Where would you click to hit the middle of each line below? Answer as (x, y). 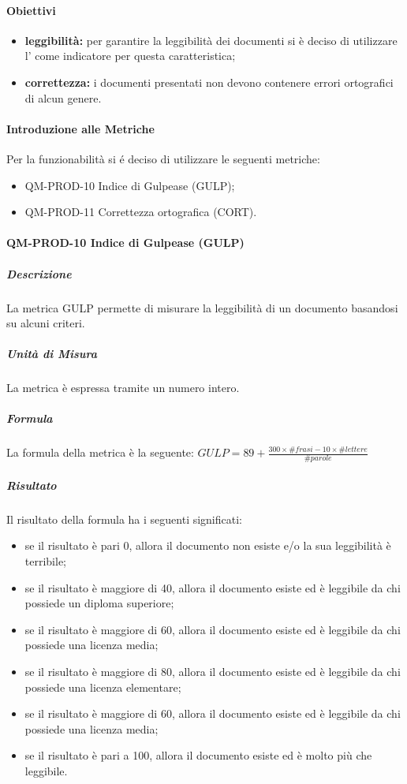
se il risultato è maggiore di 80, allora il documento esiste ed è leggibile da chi (213, 671)
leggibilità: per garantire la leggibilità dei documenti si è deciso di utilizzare (211, 40)
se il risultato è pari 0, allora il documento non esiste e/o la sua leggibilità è (208, 545)
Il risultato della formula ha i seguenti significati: (124, 519)
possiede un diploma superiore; (99, 603)
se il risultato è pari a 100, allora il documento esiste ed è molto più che (198, 755)
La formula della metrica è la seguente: (100, 452)
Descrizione (39, 273)
